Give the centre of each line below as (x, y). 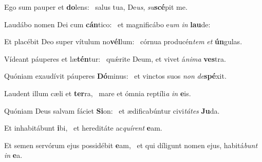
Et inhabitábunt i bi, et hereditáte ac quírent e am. (83, 128)
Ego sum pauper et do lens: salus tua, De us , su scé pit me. (96, 7)
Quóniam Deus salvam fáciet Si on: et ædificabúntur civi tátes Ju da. (112, 110)
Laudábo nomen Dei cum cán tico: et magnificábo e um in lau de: (107, 24)
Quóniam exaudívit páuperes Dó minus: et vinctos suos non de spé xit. (115, 76)
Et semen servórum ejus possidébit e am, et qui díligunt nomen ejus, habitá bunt (131, 145)
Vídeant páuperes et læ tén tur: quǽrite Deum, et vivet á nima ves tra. (115, 58)
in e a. (13, 155)
